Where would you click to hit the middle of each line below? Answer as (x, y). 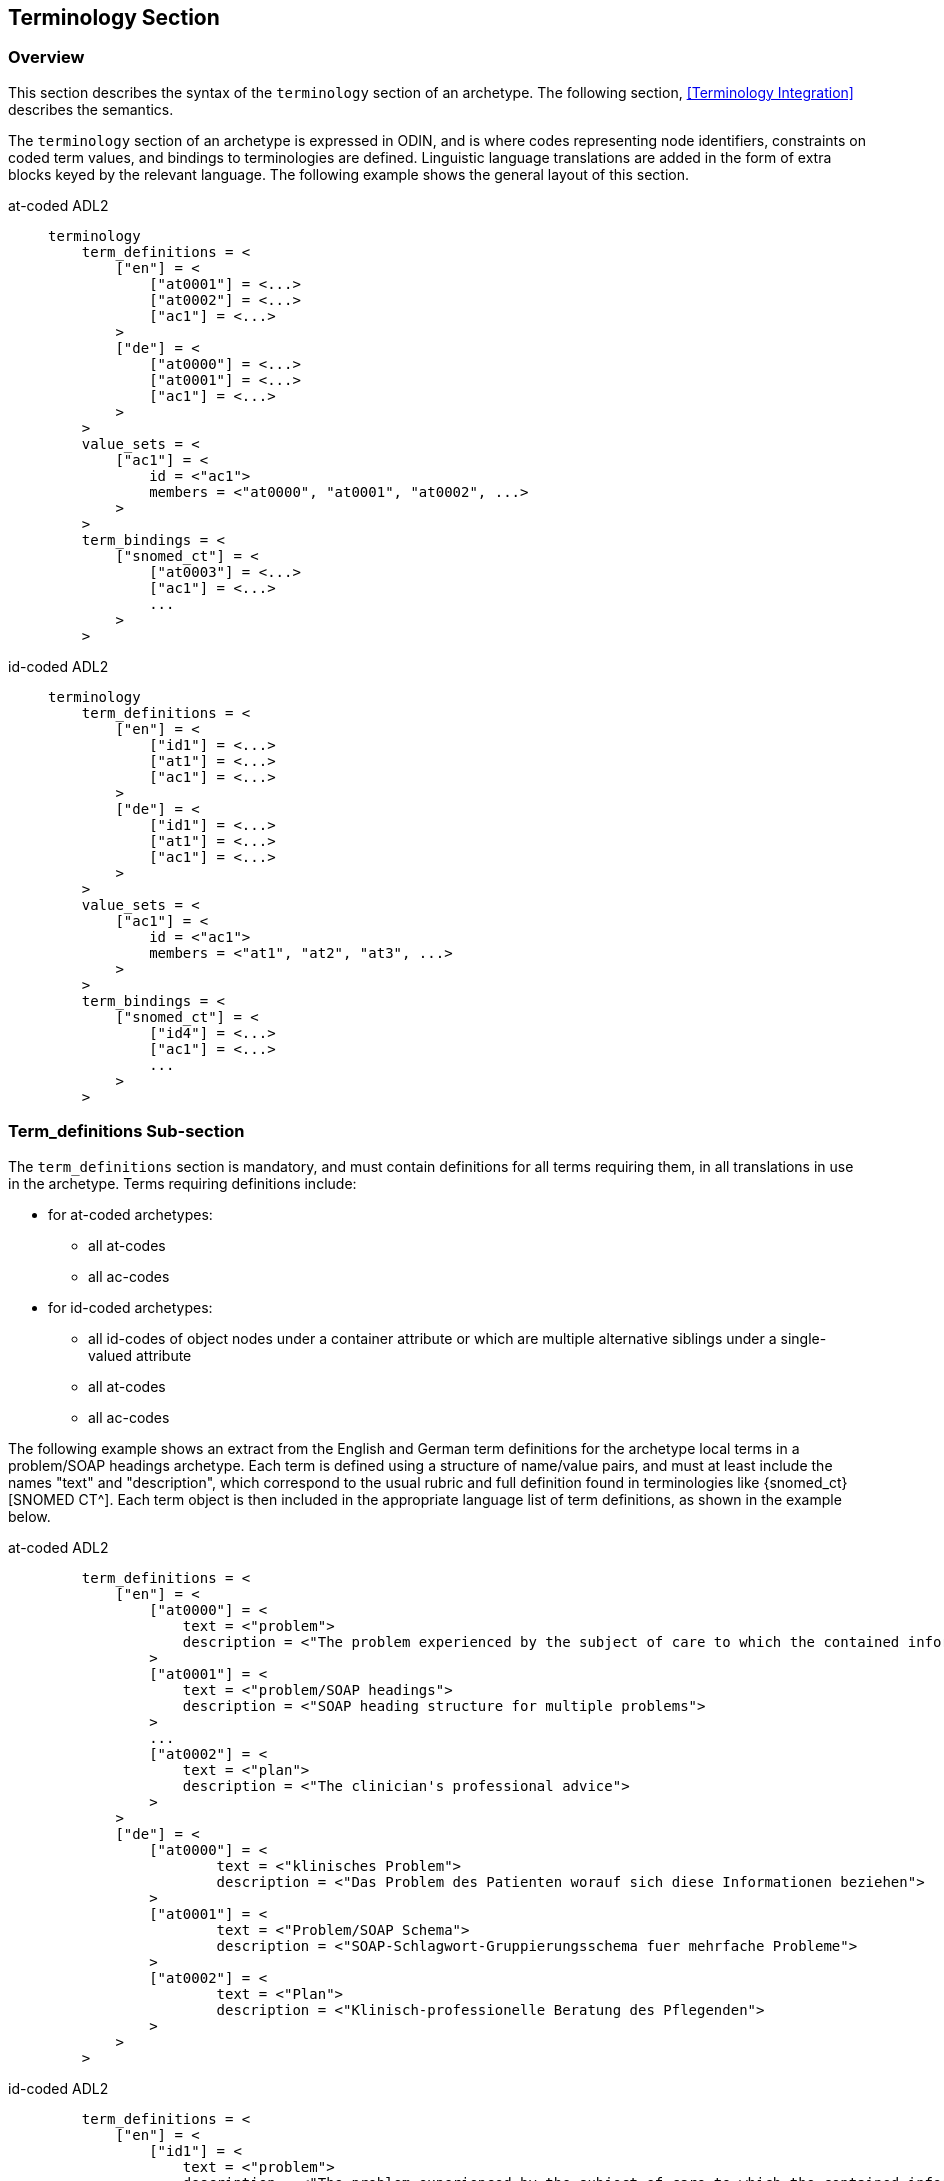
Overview (46, 57)
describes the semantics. (91, 109)
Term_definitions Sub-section (126, 1131)
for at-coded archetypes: (130, 1214)
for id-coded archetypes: (130, 1307)
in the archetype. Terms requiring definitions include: (182, 1183)
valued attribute (140, 1355)
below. (29, 1516)
